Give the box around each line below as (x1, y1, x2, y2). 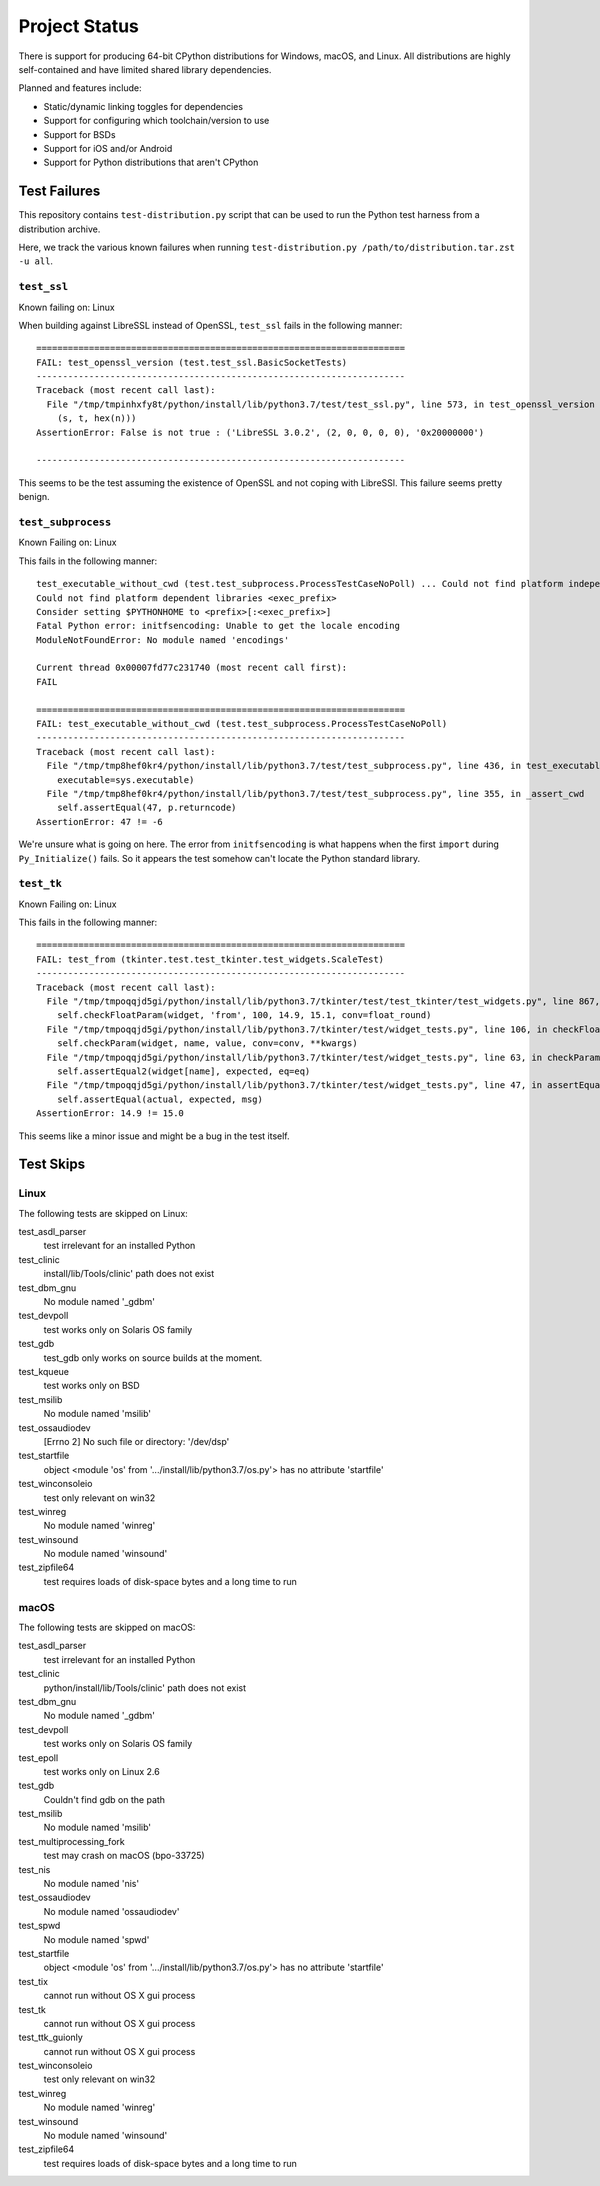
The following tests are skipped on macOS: (18, 1621, 196, 1633)
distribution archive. (18, 223, 101, 235)
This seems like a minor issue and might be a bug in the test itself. (18, 1130, 290, 1142)
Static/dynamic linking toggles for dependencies (43, 100, 244, 112)
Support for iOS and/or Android (43, 142, 173, 154)
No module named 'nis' (43, 1878, 140, 1890)
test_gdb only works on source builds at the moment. (43, 1351, 263, 1364)
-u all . (18, 255, 54, 267)
